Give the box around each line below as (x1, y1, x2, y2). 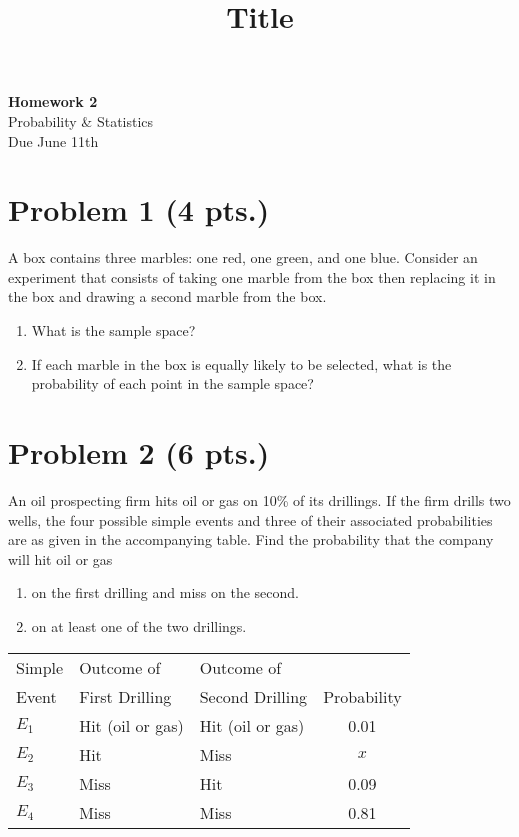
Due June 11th (8, 130, 99, 151)
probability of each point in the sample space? (31, 373, 314, 394)
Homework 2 (8, 91, 98, 112)
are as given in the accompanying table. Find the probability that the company (8, 529, 494, 550)
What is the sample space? (31, 320, 196, 341)
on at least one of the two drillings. (31, 615, 247, 636)
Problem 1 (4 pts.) (8, 189, 270, 230)
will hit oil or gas (8, 548, 113, 569)
